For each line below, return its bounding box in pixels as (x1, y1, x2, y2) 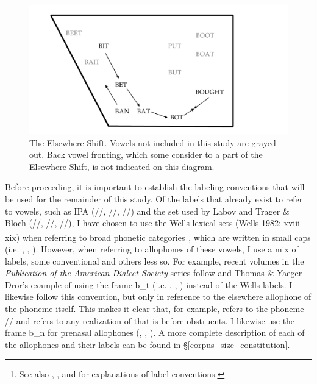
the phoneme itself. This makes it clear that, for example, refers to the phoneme (5, 302, 304, 315)
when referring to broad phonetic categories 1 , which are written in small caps (22, 229, 311, 243)
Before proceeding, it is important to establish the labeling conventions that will (5, 180, 305, 193)
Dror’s (5, 278, 29, 291)
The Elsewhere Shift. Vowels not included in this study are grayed (29, 136, 276, 149)
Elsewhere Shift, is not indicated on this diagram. (29, 160, 215, 172)
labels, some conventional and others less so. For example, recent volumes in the (5, 254, 304, 267)
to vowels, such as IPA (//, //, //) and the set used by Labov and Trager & (5, 204, 290, 217)
